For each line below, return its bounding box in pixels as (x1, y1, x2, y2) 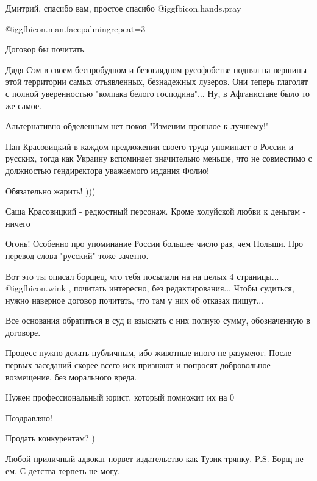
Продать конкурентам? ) (5, 432, 95, 444)
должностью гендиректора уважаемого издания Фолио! (5, 163, 209, 176)
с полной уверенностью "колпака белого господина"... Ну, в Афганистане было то (5, 87, 310, 99)
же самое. (5, 99, 42, 112)
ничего (5, 216, 30, 229)
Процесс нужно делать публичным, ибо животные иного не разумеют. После (5, 346, 291, 359)
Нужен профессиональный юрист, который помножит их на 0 (5, 391, 235, 404)
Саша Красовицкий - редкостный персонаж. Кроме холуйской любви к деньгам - (5, 205, 306, 218)
